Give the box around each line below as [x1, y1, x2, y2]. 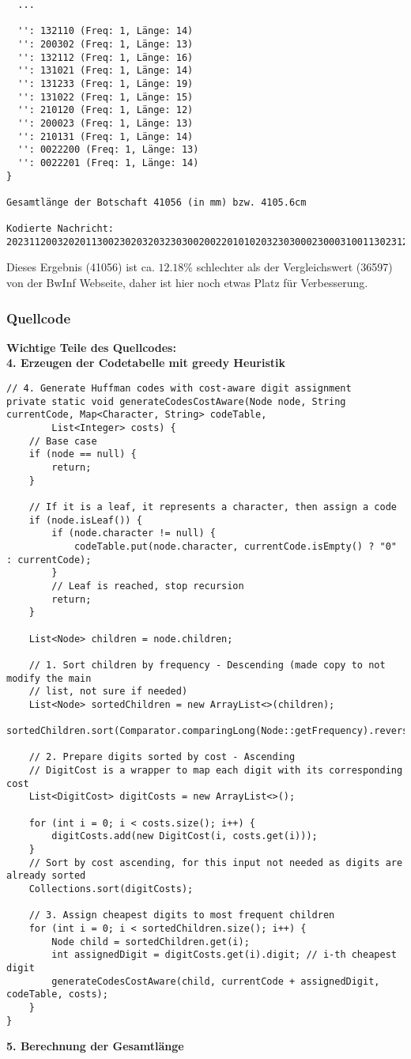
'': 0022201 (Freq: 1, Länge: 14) [17, 157, 199, 168]
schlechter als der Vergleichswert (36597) [196, 259, 393, 275]
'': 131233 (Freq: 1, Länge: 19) [17, 78, 194, 89]
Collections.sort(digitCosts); [28, 883, 194, 894]
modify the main [6, 672, 92, 684]
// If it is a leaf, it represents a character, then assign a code [28, 501, 397, 512]
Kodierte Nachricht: [6, 223, 115, 235]
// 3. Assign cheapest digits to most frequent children [28, 910, 335, 921]
